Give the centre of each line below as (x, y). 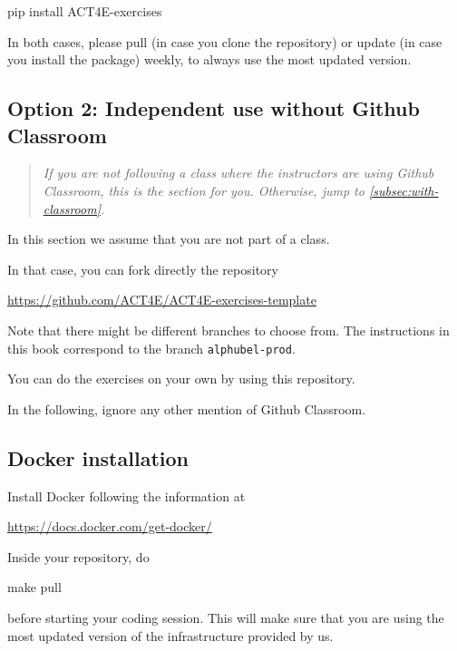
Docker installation (98, 457)
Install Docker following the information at (126, 496)
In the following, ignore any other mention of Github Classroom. (187, 408)
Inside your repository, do (78, 556)
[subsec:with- (404, 190)
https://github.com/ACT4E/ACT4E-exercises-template (162, 300)
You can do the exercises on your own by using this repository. (181, 379)
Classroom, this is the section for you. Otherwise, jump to (204, 190)
